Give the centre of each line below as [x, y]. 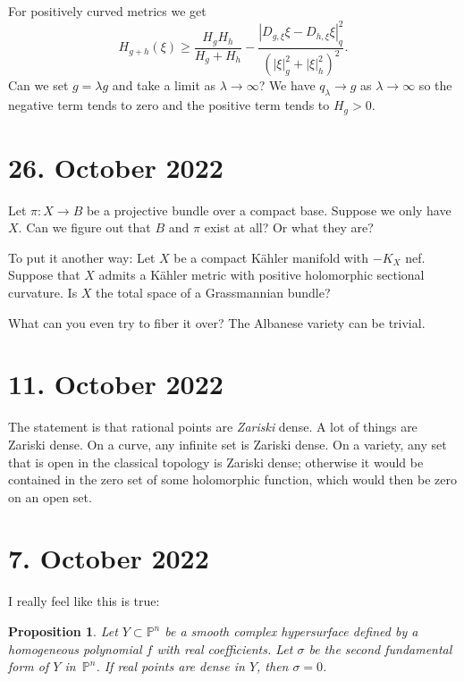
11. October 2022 [116, 384]
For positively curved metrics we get [107, 11]
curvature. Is [43, 293]
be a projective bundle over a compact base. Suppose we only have [269, 210]
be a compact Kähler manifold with [271, 257]
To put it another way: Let [82, 257]
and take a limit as [164, 85]
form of [29, 666]
